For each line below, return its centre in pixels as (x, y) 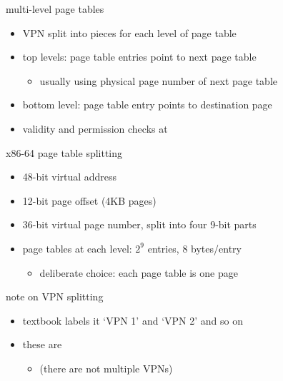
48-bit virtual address (70, 177)
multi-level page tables (55, 9)
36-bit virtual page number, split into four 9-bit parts (139, 224)
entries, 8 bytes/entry (194, 248)
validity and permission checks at (95, 128)
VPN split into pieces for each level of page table (129, 32)
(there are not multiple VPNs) (106, 368)
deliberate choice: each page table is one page (139, 272)
